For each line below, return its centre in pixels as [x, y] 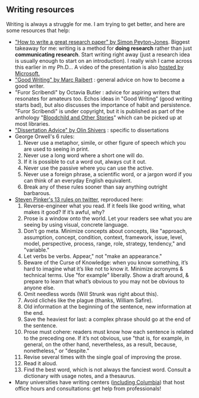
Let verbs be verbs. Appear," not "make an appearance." [93, 256]
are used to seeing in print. [56, 149]
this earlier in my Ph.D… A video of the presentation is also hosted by [99, 67]
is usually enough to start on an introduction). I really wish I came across [103, 61]
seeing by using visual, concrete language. [76, 224]
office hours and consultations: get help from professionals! [88, 389]
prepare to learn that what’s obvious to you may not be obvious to [104, 281]
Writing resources [40, 10]
